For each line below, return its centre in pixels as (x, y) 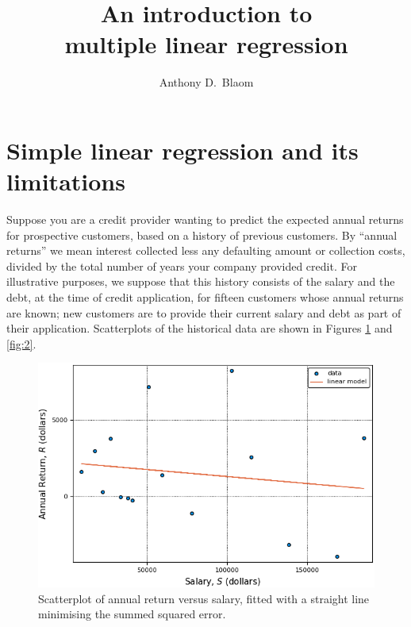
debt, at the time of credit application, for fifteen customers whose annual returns (205, 297)
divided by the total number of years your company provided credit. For (182, 265)
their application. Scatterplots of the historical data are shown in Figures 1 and (200, 328)
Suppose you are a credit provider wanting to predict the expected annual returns (205, 219)
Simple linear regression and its (182, 150)
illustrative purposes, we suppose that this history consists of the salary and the (201, 281)
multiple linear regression (206, 44)
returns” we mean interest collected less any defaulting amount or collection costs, (206, 250)
